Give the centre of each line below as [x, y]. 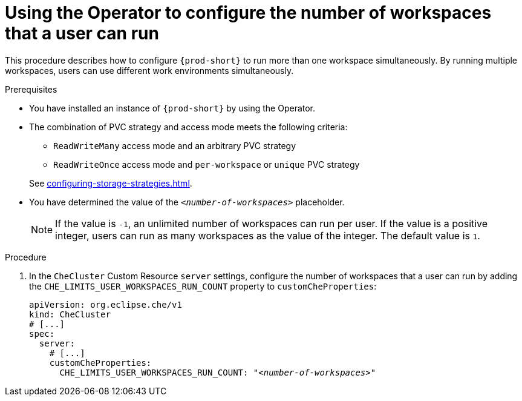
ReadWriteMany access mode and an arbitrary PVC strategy [175, 145]
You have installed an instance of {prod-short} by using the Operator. [172, 108]
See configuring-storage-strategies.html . [111, 183]
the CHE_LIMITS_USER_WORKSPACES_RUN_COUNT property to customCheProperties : [203, 286]
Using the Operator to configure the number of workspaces [248, 13]
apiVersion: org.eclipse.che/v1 [106, 304]
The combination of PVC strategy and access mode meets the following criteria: [188, 127]
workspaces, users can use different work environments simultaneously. [149, 70]
